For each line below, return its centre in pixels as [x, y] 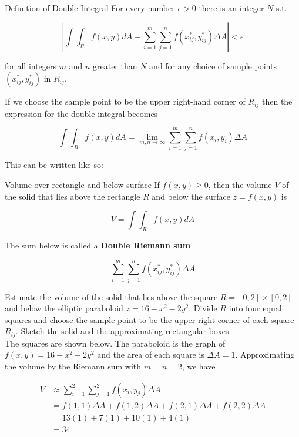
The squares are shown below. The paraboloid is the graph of [115, 343]
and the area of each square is [151, 354]
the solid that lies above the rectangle [73, 196]
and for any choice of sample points [213, 65]
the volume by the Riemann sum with [73, 366]
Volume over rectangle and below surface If [82, 184]
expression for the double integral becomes [81, 113]
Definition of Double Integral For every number [90, 8]
